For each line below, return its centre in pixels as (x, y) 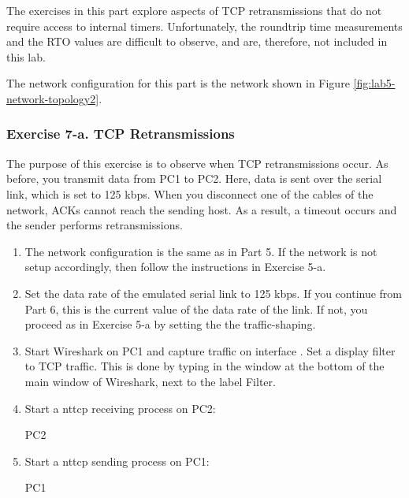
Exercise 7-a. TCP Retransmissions (121, 134)
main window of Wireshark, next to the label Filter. (150, 381)
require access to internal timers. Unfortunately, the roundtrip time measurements (204, 26)
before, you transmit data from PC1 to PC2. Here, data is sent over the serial (194, 178)
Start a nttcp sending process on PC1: (117, 461)
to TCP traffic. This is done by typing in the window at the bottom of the (204, 366)
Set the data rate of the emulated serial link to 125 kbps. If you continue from (214, 293)
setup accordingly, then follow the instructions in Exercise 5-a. (175, 267)
